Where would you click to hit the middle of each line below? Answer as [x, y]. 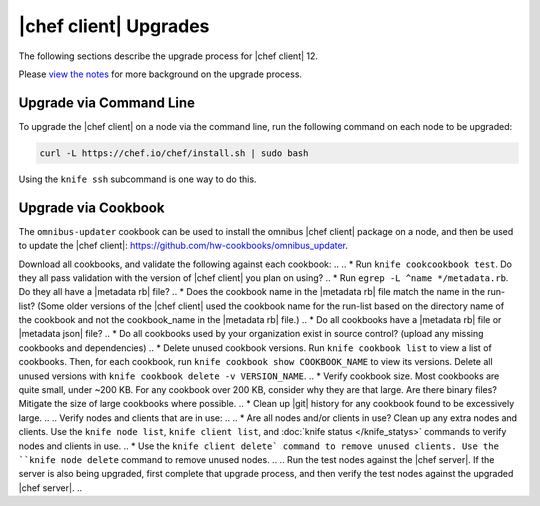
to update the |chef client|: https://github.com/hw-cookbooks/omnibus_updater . [183, 246]
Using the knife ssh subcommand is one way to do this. [137, 179]
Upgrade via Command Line [106, 102]
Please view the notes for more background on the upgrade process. [160, 74]
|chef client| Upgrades [114, 26]
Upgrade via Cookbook [91, 207]
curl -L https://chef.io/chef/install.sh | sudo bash [174, 153]
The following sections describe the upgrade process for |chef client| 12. [168, 56]
